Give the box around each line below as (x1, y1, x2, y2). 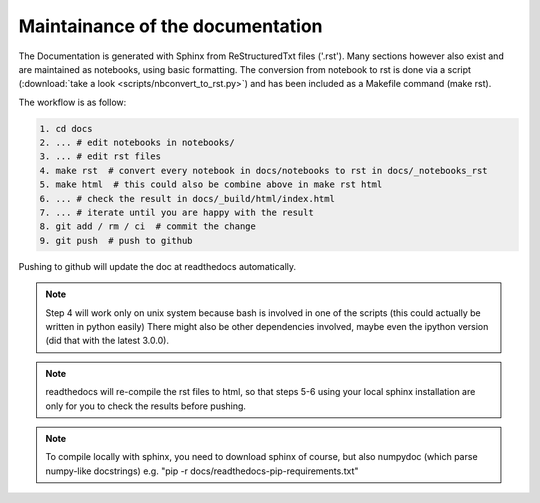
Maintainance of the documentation (18, 15, 323, 37)
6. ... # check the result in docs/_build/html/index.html (39, 193, 335, 204)
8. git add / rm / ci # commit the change (39, 221, 257, 232)
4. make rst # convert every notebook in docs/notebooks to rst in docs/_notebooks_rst (39, 165, 489, 176)
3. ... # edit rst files (39, 151, 162, 162)
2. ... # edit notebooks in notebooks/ (39, 137, 235, 149)
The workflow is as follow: (18, 96, 127, 108)
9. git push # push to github (39, 235, 194, 246)
